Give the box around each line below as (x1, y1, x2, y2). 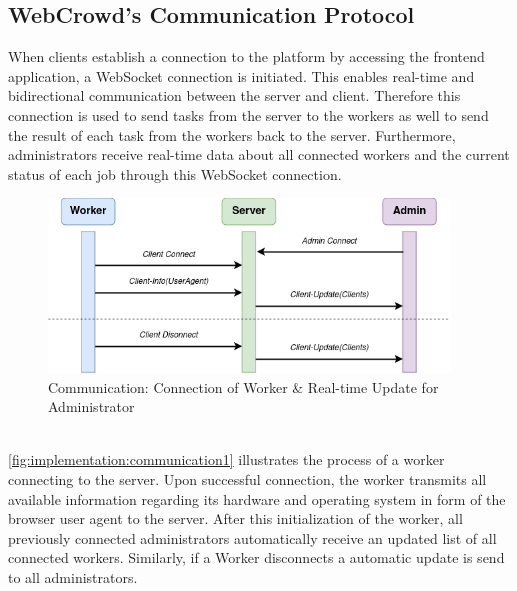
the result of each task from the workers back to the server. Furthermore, (8, 124, 456, 145)
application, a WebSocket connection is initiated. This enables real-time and (8, 65, 475, 86)
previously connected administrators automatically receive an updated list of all (8, 527, 497, 548)
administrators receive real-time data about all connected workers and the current (8, 144, 510, 165)
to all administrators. (8, 566, 138, 587)
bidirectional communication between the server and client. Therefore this (8, 85, 461, 106)
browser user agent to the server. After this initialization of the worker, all (8, 508, 463, 529)
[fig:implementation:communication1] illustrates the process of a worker (8, 449, 445, 470)
